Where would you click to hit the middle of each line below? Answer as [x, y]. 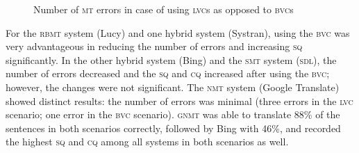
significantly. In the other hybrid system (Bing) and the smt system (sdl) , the [171, 59]
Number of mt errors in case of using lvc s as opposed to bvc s [164, 9]
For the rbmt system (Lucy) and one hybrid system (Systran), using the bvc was [178, 32]
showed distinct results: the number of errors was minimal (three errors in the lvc [179, 100]
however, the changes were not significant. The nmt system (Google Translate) [173, 87]
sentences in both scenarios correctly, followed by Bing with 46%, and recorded [173, 128]
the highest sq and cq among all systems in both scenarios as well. [147, 142]
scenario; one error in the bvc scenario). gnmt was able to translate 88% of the [173, 114]
